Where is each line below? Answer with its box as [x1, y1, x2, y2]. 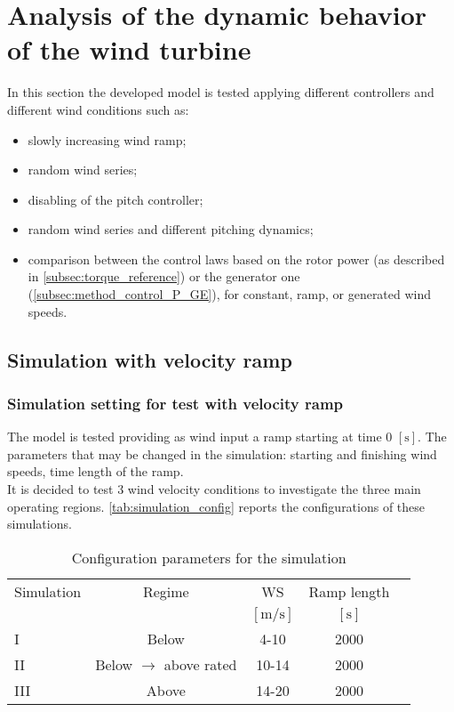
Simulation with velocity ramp [7, 345, 292, 373]
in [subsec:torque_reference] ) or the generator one [28, 267, 300, 286]
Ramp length [308, 580, 390, 602]
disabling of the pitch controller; [28, 190, 203, 208]
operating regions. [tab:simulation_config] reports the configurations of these [7, 497, 426, 515]
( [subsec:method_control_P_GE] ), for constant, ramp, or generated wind [28, 285, 432, 303]
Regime [142, 580, 189, 602]
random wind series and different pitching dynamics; [28, 220, 314, 239]
